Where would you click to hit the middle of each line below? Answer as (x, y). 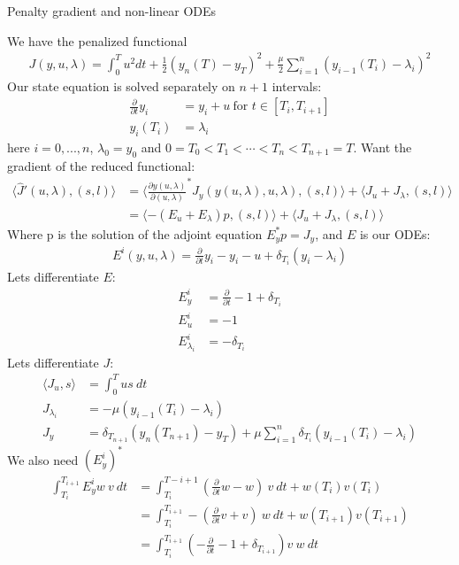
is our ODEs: (395, 233)
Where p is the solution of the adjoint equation (135, 233)
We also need (43, 459)
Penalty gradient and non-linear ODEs (112, 11)
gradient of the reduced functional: (101, 165)
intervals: (297, 85)
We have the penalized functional (97, 40)
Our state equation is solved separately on (121, 85)
